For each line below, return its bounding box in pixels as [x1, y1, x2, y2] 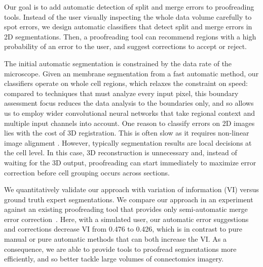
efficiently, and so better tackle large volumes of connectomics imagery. [4, 253, 224, 264]
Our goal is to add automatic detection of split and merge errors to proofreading [4, 2, 254, 12]
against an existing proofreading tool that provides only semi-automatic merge [4, 204, 248, 214]
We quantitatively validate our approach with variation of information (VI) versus [4, 184, 259, 195]
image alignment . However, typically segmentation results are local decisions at [4, 137, 252, 148]
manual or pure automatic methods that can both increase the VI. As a [4, 234, 227, 244]
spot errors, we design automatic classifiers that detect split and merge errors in [4, 21, 252, 32]
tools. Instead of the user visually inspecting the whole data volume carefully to [4, 11, 252, 22]
